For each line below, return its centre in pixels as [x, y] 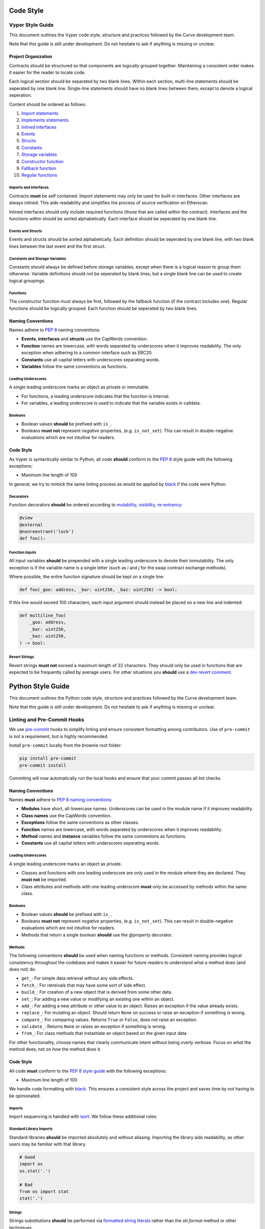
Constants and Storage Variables [38, 259]
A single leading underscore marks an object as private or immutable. [79, 387]
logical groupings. [27, 281]
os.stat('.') [35, 1171]
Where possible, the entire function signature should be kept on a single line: [87, 577]
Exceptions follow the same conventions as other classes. [80, 822]
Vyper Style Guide [31, 25]
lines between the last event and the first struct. [57, 246]
